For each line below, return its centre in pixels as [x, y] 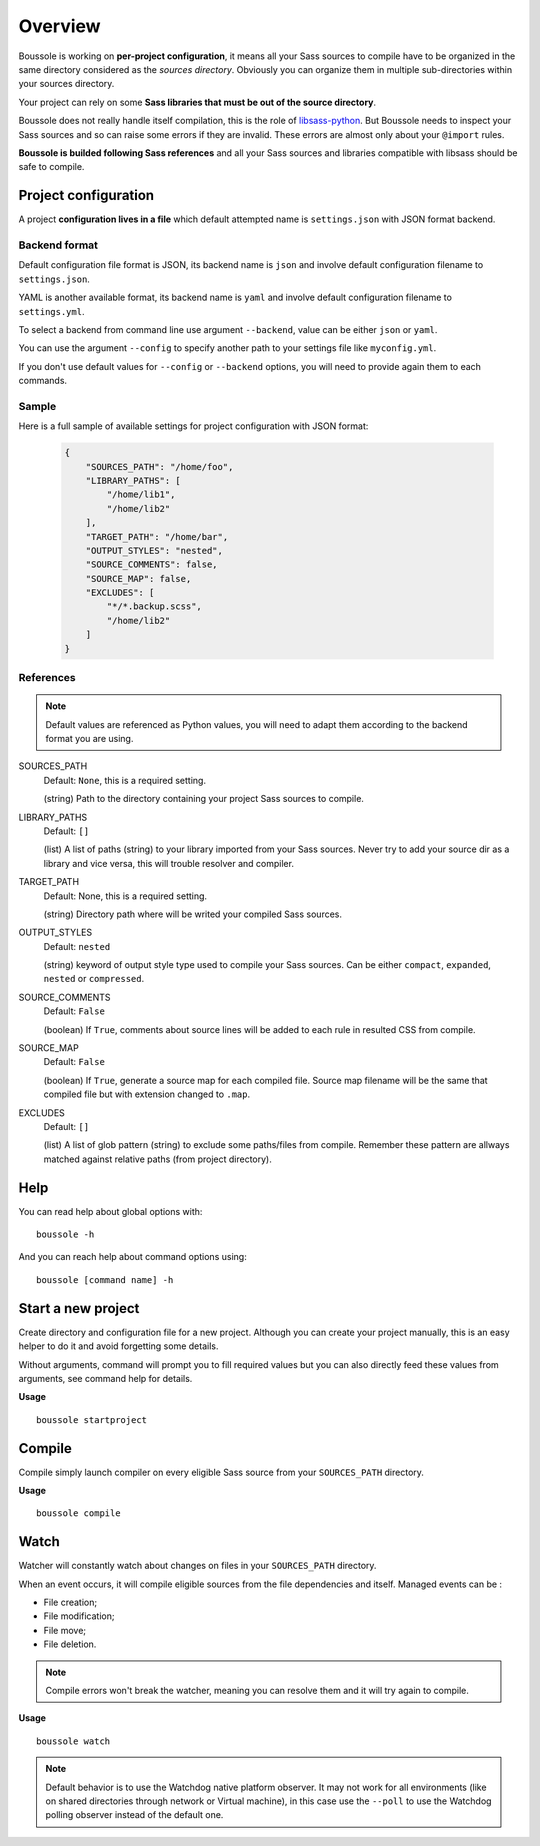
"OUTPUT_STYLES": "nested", [154, 550]
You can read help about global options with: [110, 1211]
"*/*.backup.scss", [154, 606]
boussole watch [73, 1741]
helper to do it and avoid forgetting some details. [118, 1346]
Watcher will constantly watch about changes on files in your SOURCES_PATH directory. [197, 1566]
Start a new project [79, 1308]
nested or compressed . [94, 979]
